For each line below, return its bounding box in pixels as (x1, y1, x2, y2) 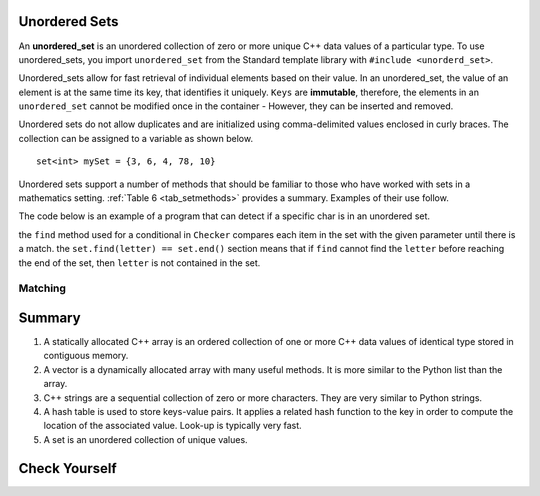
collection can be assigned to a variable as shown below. (18, 132, 254, 144)
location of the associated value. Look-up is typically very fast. (43, 420, 302, 432)
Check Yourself (18, 460, 117, 477)
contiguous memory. (43, 350, 129, 362)
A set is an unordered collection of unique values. (43, 433, 249, 445)
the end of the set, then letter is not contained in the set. (18, 256, 261, 269)
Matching (18, 281, 67, 295)
